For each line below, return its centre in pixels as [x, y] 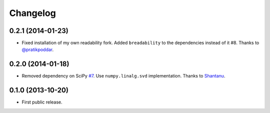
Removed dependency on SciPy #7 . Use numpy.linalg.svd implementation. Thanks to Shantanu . [123, 76]
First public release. [42, 102]
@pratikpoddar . [38, 49]
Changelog [32, 13]
